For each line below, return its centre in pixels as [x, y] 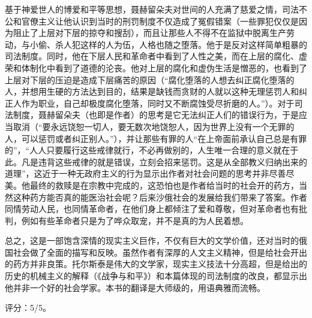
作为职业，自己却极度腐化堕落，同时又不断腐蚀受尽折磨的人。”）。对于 [158, 103]
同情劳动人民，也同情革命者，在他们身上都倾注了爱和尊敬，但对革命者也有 [152, 209]
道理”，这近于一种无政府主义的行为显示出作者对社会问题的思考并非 [137, 173]
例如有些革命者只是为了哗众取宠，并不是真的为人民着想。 [135, 220]
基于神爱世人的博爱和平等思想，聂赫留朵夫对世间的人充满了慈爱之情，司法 [152, 9]
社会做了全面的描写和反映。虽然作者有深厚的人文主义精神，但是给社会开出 [160, 252]
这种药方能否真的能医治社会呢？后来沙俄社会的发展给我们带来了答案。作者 [160, 197]
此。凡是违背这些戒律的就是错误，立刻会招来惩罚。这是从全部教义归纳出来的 [156, 161]
